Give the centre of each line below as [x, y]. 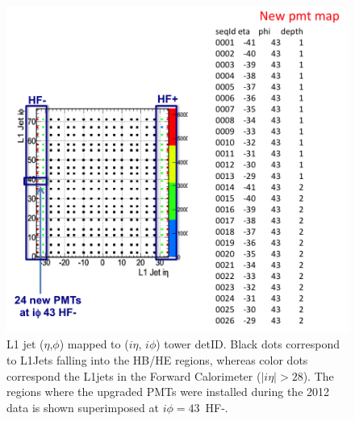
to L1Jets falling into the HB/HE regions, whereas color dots [157, 359]
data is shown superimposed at [83, 407]
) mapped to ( [94, 344]
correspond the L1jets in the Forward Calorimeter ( [134, 375]
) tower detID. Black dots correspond [248, 344]
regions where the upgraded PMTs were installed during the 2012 [168, 392]
